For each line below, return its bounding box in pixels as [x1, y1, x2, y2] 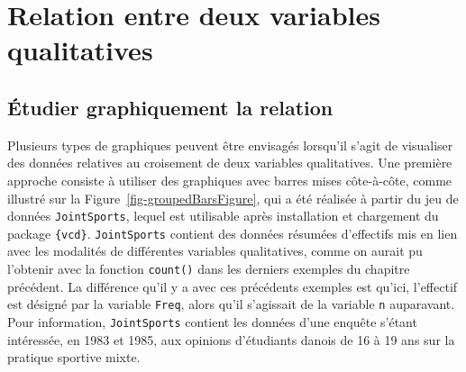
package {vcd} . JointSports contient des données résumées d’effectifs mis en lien [7, 223, 458, 242]
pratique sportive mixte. [7, 348, 141, 367]
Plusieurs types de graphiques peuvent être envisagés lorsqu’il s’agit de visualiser [7, 135, 453, 154]
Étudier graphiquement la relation [7, 93, 334, 121]
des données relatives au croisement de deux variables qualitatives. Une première [7, 153, 452, 172]
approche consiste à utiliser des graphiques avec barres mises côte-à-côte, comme [7, 170, 452, 189]
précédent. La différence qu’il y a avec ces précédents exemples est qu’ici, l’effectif [7, 277, 458, 295]
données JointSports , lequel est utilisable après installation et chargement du [7, 206, 439, 225]
